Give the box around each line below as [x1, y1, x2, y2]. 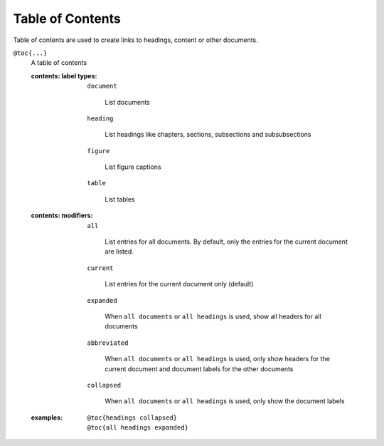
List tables [105, 195, 135, 203]
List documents [105, 98, 150, 106]
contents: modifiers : [31, 211, 93, 220]
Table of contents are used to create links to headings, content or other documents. [13, 36, 259, 44]
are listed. [105, 247, 134, 256]
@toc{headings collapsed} [87, 413, 178, 422]
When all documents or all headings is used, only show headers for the [105, 355, 331, 363]
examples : [31, 413, 63, 422]
